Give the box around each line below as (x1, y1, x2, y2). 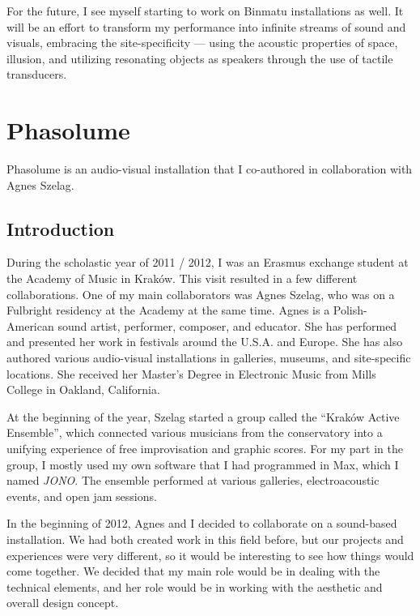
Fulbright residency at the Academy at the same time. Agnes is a (6, 302, 330, 319)
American (6, 317, 54, 334)
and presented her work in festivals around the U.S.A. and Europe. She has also (6, 333, 403, 350)
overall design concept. (6, 594, 119, 611)
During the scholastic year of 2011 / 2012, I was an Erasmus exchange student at (6, 254, 409, 271)
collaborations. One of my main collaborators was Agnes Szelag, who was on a (6, 285, 395, 302)
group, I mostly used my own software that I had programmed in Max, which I (6, 456, 399, 473)
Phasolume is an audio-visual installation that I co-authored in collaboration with (6, 160, 413, 178)
